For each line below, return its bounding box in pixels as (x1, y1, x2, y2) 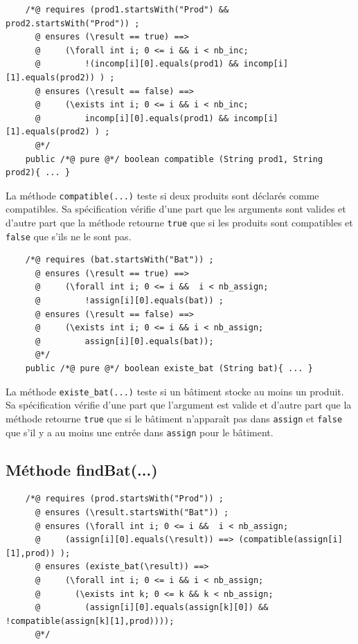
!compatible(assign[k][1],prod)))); (6, 616, 174, 626)
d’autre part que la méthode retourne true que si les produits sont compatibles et (6, 215, 353, 229)
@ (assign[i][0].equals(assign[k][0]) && (35, 602, 269, 613)
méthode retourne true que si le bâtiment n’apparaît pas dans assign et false (6, 411, 343, 425)
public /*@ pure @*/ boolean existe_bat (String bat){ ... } (25, 364, 313, 374)
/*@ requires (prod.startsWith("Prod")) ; (25, 494, 224, 504)
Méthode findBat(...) (6, 458, 158, 480)
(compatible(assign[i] (238, 535, 343, 545)
